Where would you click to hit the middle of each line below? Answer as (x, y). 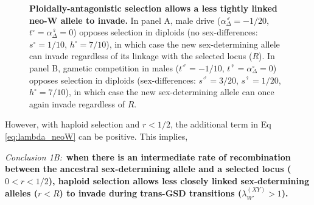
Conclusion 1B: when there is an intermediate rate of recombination (148, 156)
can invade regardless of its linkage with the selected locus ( (141, 56)
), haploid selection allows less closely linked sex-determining (179, 180)
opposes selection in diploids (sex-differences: (113, 80)
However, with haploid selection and (72, 124)
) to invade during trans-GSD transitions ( (151, 193)
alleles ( (21, 193)
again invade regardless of (77, 103)
